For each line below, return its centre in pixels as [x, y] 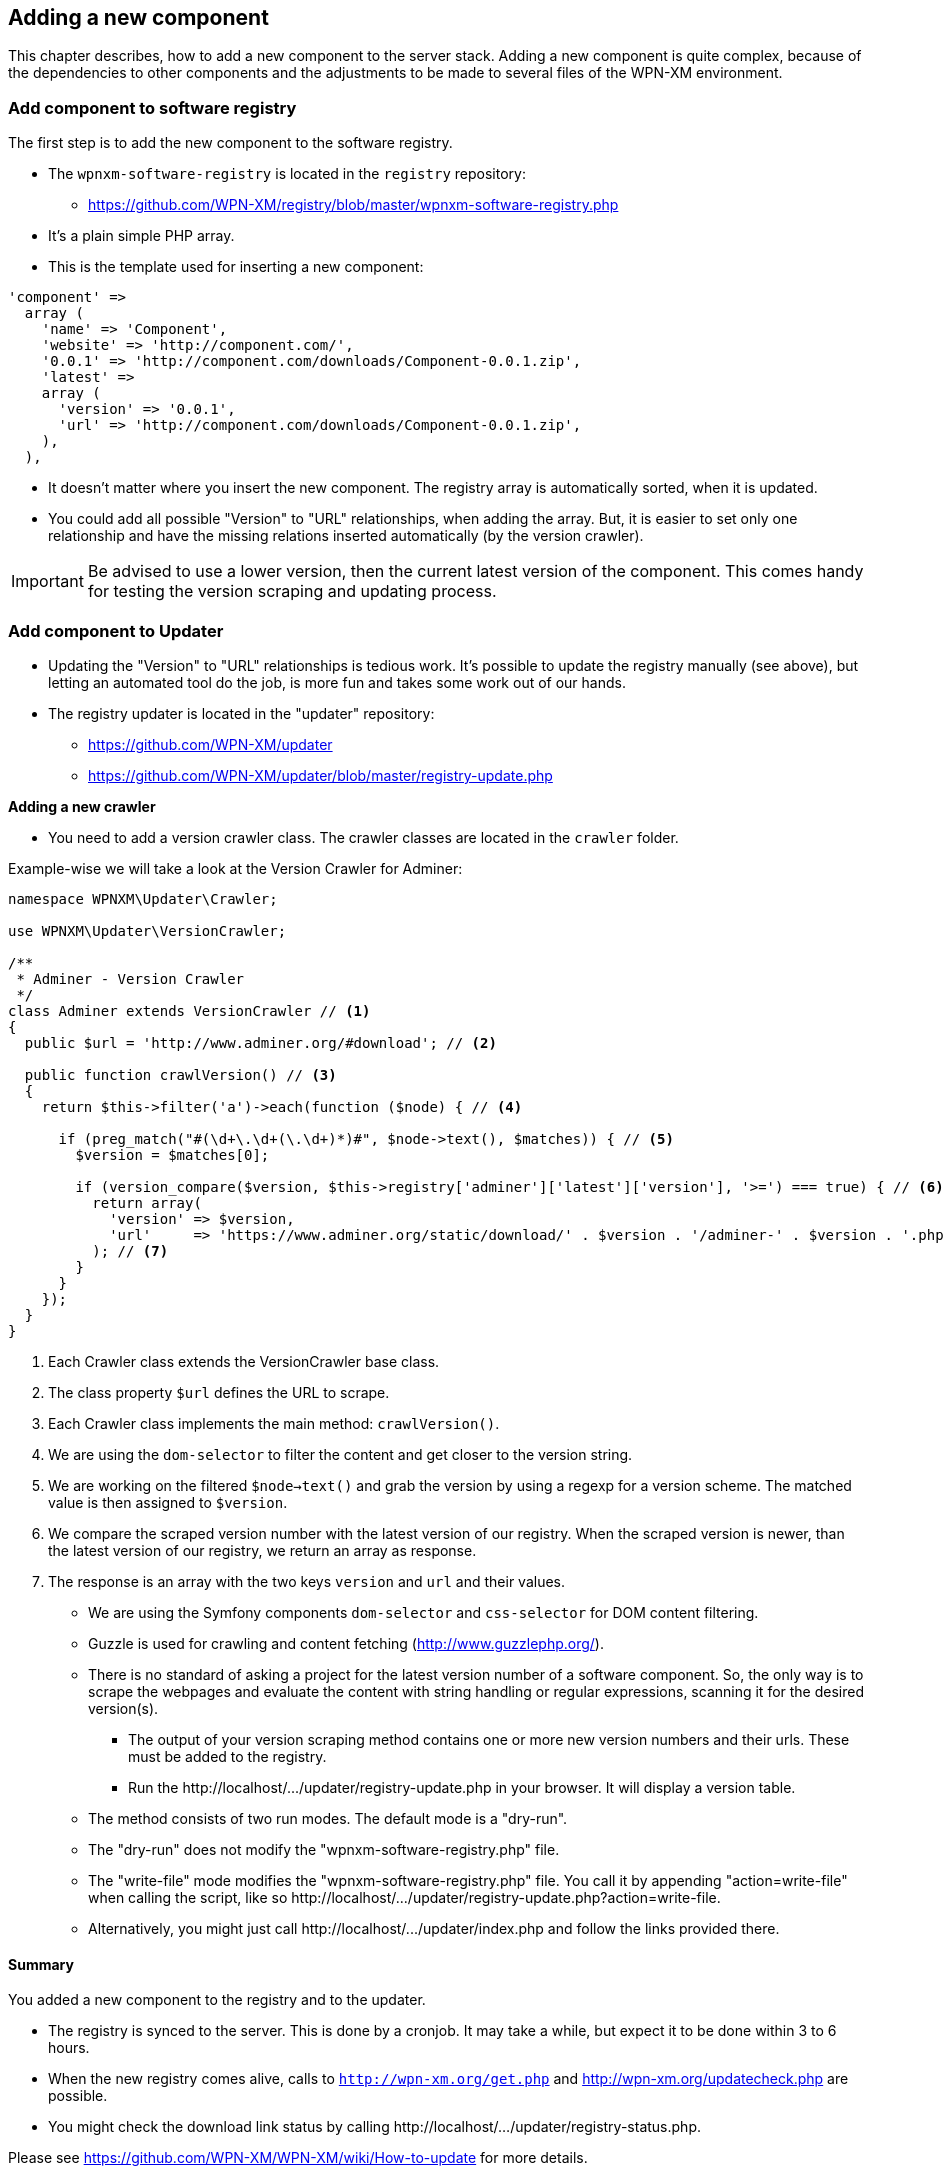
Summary [41, 1964]
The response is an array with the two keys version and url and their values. [307, 1581]
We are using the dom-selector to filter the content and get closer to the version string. [340, 1454]
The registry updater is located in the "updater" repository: [241, 713]
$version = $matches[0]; [172, 1154]
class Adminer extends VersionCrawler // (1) [189, 1010]
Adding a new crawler [82, 806]
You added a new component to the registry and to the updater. [217, 2000]
